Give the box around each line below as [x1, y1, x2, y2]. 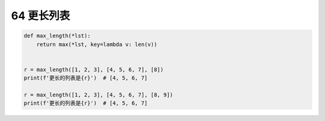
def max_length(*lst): [23, 33, 91, 39]
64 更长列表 [11, 9, 70, 22]
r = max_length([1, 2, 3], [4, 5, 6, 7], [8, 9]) [23, 91, 173, 98]
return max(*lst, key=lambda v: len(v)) [36, 41, 158, 48]
